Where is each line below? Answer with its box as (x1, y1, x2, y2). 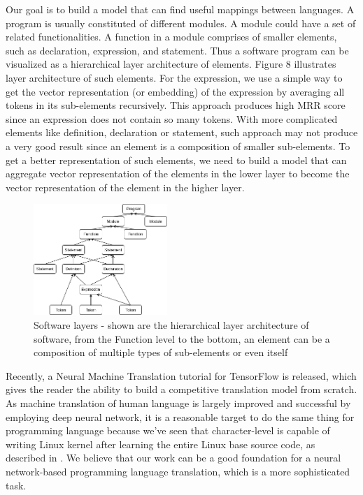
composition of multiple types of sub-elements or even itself (34, 345, 288, 360)
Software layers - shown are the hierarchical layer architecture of (34, 317, 309, 332)
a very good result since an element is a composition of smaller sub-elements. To (6, 138, 350, 153)
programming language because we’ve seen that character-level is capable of (6, 423, 330, 438)
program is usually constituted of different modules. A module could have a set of (6, 15, 356, 30)
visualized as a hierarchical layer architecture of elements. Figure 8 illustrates (6, 57, 336, 71)
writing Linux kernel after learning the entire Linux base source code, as (6, 436, 315, 451)
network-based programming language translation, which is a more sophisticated (6, 464, 350, 478)
